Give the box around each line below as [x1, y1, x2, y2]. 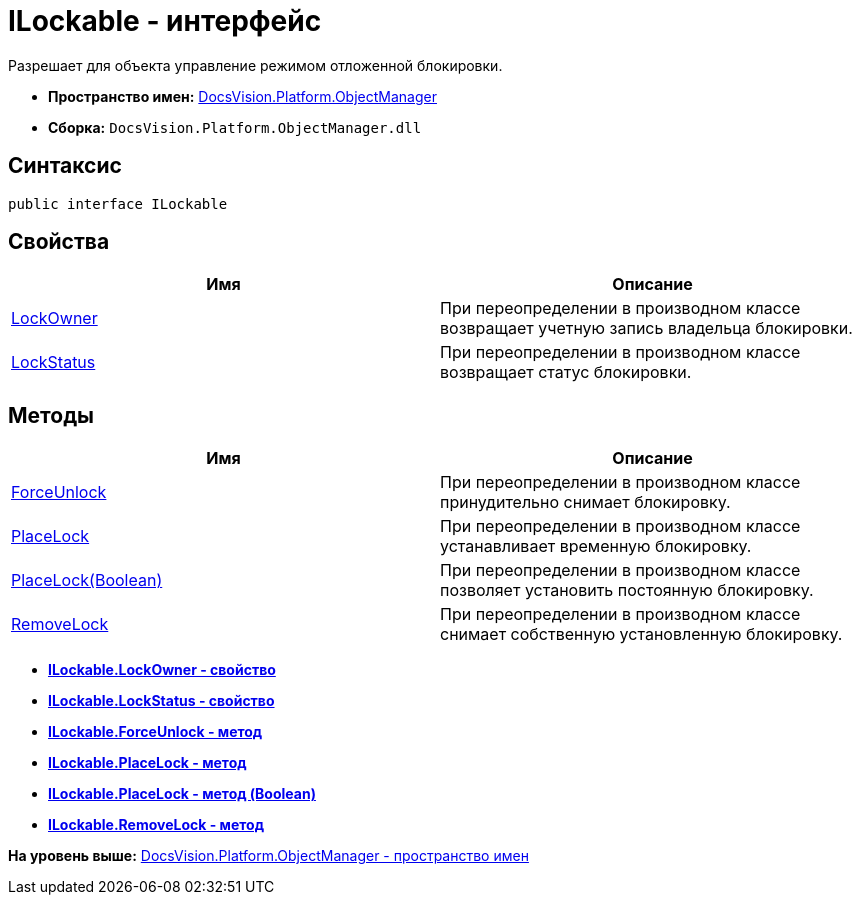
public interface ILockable [8, 195, 228, 212]
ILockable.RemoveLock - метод [48, 816, 264, 834]
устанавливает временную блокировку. [440, 536, 752, 557]
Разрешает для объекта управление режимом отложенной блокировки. [8, 56, 503, 74]
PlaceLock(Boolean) [11, 570, 163, 591]
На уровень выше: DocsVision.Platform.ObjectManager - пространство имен [8, 847, 529, 865]
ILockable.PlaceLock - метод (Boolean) [48, 785, 316, 803]
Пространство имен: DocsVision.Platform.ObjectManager [48, 87, 437, 105]
